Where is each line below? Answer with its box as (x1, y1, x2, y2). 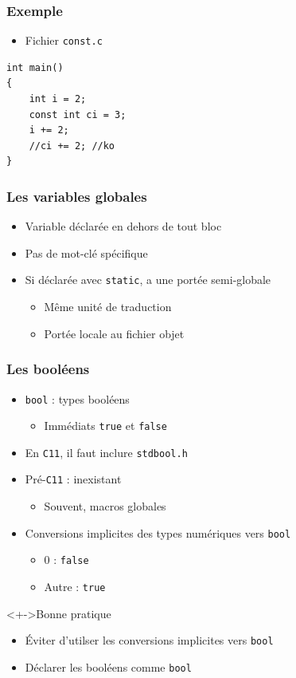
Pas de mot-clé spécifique (25, 244, 148, 261)
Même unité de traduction (44, 298, 172, 315)
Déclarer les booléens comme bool (25, 658, 192, 675)
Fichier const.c (25, 32, 103, 49)
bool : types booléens (25, 390, 130, 407)
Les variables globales (6, 186, 147, 206)
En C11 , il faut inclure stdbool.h (25, 443, 188, 460)
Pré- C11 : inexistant (25, 471, 122, 487)
